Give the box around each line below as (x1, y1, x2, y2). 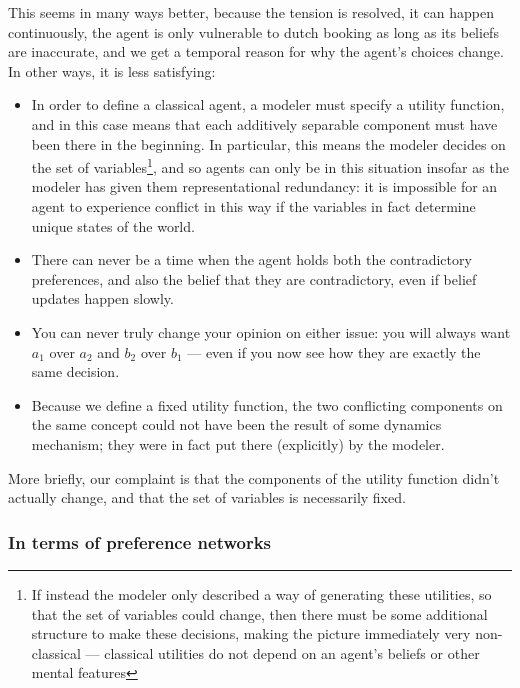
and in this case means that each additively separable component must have (31, 113, 498, 134)
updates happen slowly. (31, 288, 174, 309)
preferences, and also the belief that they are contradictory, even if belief (31, 268, 477, 289)
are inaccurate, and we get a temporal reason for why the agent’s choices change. (8, 41, 504, 62)
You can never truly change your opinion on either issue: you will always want (31, 321, 511, 342)
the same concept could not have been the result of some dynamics (31, 414, 442, 435)
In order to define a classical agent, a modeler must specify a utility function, (31, 94, 505, 115)
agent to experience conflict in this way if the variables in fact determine (31, 196, 476, 216)
